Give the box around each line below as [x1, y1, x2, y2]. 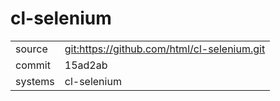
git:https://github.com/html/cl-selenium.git [64, 42, 266, 56]
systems [15, 74, 55, 88]
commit [15, 58, 51, 72]
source [15, 42, 48, 56]
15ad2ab [64, 58, 108, 72]
